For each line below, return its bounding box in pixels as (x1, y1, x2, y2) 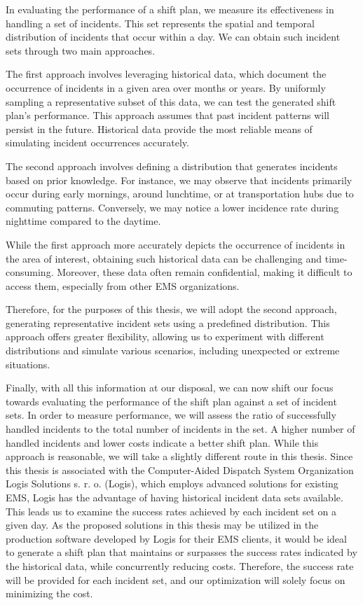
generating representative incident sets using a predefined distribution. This (6, 315, 330, 330)
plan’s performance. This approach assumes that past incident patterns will (6, 108, 329, 123)
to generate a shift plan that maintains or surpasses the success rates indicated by (6, 545, 357, 559)
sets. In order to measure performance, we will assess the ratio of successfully (6, 408, 336, 422)
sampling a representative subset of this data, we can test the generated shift (6, 94, 336, 109)
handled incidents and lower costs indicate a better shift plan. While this (6, 435, 319, 450)
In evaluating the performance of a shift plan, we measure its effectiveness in (6, 2, 334, 16)
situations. (6, 356, 50, 371)
